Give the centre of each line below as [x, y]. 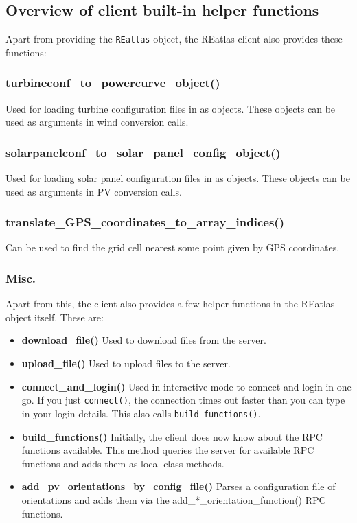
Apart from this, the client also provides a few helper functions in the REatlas [170, 304]
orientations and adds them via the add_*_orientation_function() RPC [174, 499]
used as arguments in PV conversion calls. [94, 191]
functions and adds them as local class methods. [123, 463]
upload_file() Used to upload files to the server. [126, 363]
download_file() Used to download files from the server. [144, 340]
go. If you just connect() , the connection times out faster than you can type [183, 400]
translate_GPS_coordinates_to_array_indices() [145, 222]
